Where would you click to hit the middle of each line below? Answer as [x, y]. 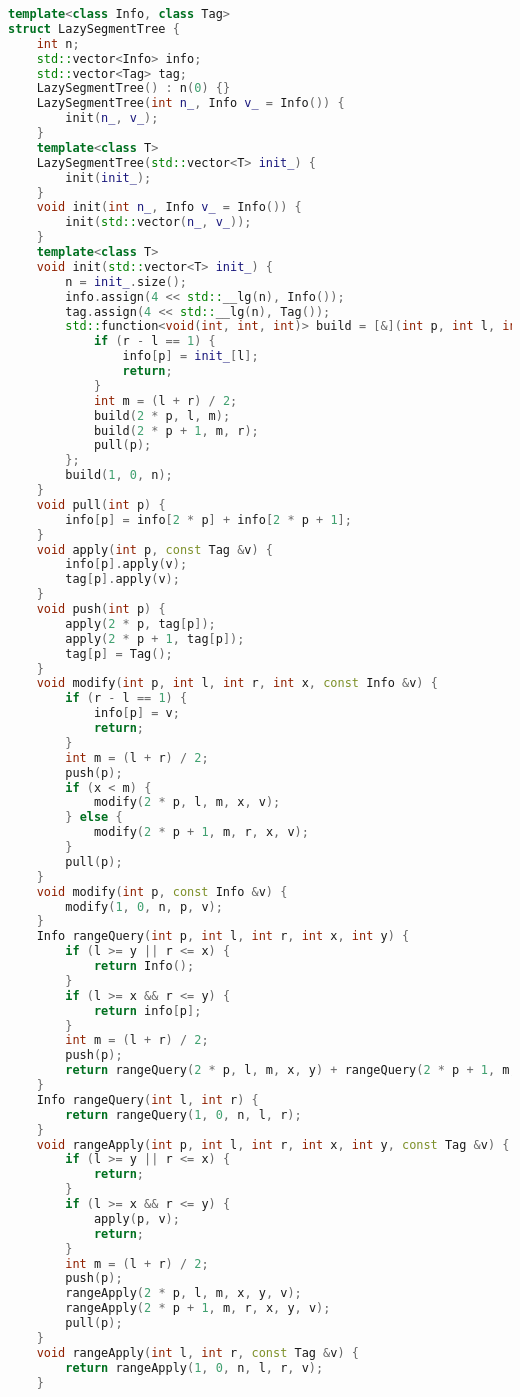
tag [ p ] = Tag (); [119, 653]
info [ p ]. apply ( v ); [126, 564]
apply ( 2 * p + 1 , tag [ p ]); [155, 638]
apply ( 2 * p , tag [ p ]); [140, 623]
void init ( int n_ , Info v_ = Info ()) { [169, 207]
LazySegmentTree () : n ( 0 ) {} [133, 88]
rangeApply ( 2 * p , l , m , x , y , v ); [183, 1293]
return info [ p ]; [147, 1010]
